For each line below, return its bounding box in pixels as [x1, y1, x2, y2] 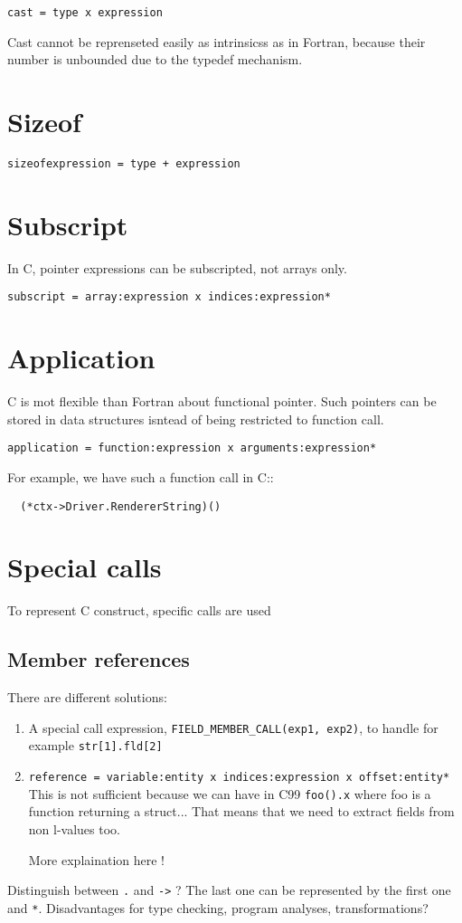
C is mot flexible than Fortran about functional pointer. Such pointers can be [7, 392, 437, 411]
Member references [7, 645, 190, 673]
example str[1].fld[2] [28, 736, 163, 755]
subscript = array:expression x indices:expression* [7, 290, 331, 304]
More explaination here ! [28, 850, 165, 869]
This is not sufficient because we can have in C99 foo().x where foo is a [28, 784, 431, 803]
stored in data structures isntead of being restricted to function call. [7, 409, 384, 428]
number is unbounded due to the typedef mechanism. [7, 50, 303, 69]
